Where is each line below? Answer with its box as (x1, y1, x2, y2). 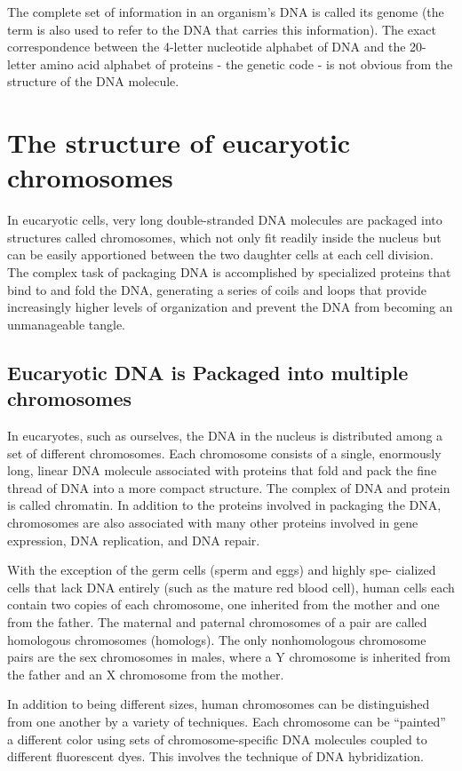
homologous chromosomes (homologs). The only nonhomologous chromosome (7, 630, 426, 648)
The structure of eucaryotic (7, 124, 351, 161)
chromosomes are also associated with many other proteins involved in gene (7, 513, 418, 531)
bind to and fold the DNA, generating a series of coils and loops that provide (7, 280, 426, 298)
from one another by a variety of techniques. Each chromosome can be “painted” (7, 711, 446, 730)
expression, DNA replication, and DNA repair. (7, 530, 260, 549)
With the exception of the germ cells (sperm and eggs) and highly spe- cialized (7, 560, 436, 579)
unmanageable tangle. (7, 314, 126, 333)
